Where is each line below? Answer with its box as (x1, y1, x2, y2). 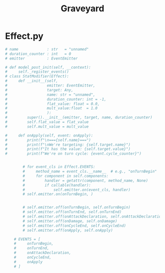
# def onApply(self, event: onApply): (5, 133, 93, 138)
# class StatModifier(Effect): (5, 74, 69, 79)
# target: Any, (5, 87, 74, 92)
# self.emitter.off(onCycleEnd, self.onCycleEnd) (23, 223, 126, 228)
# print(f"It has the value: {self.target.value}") (5, 147, 131, 152)
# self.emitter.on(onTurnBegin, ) (23, 192, 93, 197)
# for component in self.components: (23, 173, 109, 178)
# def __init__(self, (5, 79, 58, 83)
